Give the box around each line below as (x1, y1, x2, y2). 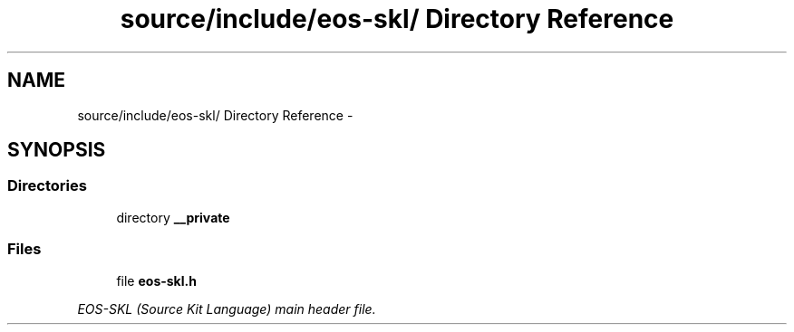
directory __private (116, 209, 230, 225)
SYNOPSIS (7, 138, 106, 162)
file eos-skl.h (116, 272, 197, 289)
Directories (7, 176, 87, 195)
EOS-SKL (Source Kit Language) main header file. (77, 300, 376, 317)
